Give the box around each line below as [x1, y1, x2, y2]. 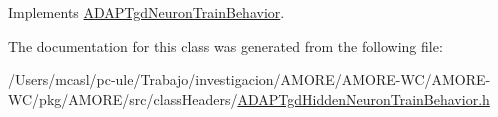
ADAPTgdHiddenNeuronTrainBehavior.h [237, 88, 490, 109]
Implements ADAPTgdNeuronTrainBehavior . [8, 2, 285, 22]
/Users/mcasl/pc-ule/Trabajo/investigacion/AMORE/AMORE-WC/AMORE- [8, 69, 491, 90]
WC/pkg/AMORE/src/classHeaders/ [8, 88, 238, 109]
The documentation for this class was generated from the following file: [8, 35, 443, 56]
